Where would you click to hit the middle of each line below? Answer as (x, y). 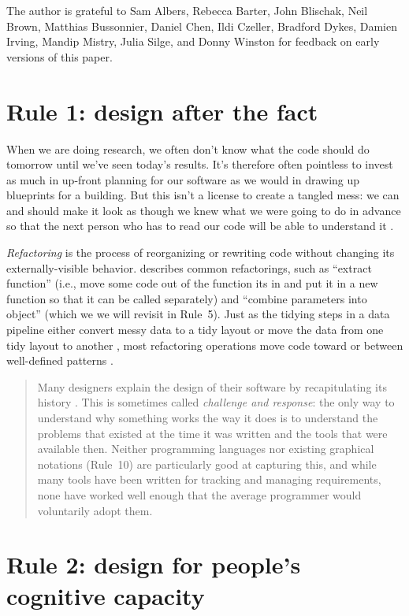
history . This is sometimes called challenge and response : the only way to (216, 402)
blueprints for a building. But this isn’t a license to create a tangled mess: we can (203, 195)
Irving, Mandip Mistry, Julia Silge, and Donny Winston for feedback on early (193, 41)
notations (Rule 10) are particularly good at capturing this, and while (207, 464)
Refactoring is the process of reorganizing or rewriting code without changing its (201, 252)
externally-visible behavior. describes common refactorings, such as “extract (189, 267)
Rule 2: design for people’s (154, 564)
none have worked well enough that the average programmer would (199, 494)
